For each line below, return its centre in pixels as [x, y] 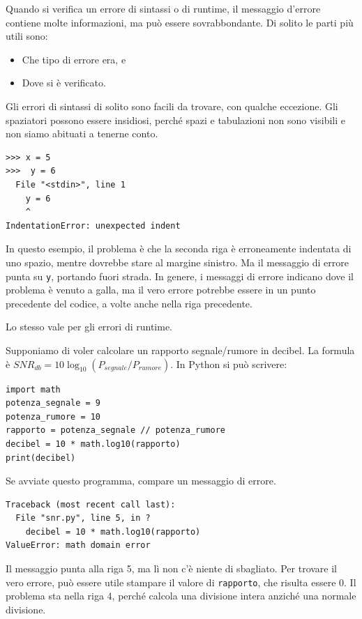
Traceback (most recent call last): [91, 504]
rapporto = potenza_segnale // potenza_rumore [115, 430]
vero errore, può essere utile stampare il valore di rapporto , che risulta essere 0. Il [181, 582]
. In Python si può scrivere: [229, 364]
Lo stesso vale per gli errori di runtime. [89, 327]
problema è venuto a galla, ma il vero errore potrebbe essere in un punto [161, 290]
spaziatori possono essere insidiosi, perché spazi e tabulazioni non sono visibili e [175, 120]
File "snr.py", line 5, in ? [83, 518]
